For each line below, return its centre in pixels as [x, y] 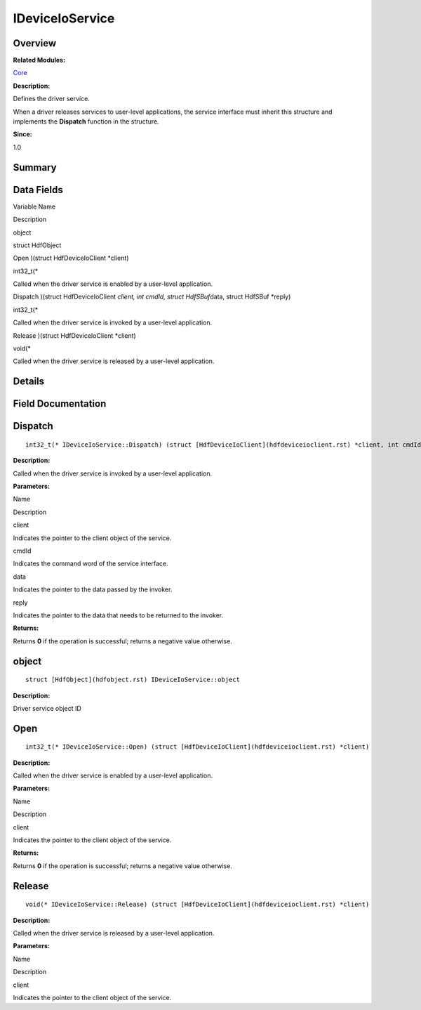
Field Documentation [60, 404]
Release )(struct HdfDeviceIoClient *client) [74, 335]
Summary [35, 168]
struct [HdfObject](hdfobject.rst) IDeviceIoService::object [133, 680]
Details [29, 382]
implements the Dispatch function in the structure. [86, 122]
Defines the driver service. [52, 99]
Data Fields [38, 190]
